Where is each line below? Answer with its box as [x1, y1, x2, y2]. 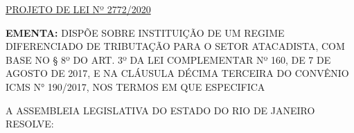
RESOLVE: [6, 116, 54, 131]
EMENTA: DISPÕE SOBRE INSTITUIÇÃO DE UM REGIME [6, 25, 285, 39]
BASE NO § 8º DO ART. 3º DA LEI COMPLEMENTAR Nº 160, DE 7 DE [6, 52, 331, 66]
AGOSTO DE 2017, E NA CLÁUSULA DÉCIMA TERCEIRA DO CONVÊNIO [6, 66, 349, 80]
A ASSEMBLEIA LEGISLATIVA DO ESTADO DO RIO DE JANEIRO [6, 103, 315, 117]
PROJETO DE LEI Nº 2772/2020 [6, 2, 151, 16]
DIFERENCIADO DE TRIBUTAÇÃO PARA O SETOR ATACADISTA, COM [6, 39, 345, 53]
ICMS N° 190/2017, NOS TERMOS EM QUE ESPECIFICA [6, 79, 265, 94]
